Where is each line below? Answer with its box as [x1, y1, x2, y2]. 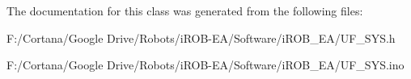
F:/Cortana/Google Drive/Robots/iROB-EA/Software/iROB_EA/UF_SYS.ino [6, 56, 405, 73]
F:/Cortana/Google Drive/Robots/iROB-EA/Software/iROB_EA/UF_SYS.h [6, 29, 396, 46]
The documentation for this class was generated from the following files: [6, 2, 363, 19]
